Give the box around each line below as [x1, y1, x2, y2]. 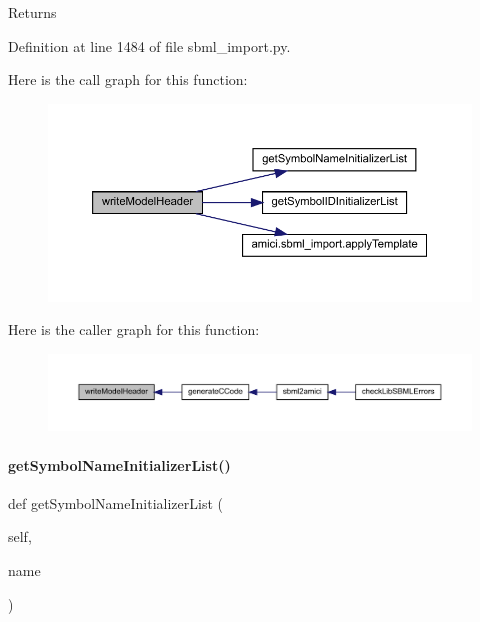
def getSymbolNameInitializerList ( [8, 492, 223, 513]
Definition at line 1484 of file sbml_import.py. [8, 35, 291, 56]
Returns [8, 2, 57, 22]
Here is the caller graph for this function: [8, 319, 260, 340]
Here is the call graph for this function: [8, 69, 248, 90]
